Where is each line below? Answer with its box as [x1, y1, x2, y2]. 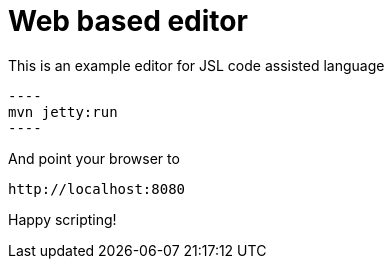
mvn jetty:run [8, 103, 118, 120]
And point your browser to [8, 149, 180, 167]
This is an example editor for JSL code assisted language [8, 56, 385, 74]
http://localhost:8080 [8, 180, 186, 197]
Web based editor [8, 4, 248, 38]
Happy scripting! [8, 210, 117, 228]
